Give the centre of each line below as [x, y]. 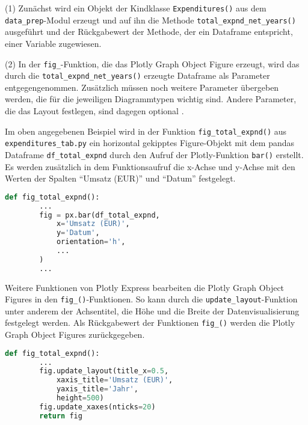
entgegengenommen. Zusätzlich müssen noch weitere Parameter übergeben [142, 87]
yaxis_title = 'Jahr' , [97, 389]
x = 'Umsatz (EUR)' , [93, 224]
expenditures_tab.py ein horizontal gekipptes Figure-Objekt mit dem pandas [150, 143]
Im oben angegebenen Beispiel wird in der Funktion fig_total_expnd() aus [146, 131]
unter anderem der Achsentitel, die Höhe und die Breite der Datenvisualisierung [152, 310]
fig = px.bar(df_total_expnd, [100, 215]
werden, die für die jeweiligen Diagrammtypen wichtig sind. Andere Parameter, [151, 99]
